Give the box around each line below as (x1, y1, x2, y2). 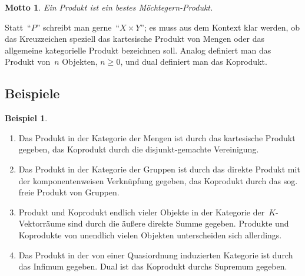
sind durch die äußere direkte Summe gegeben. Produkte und (68, 217, 289, 230)
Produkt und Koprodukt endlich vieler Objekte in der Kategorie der (18, 205, 265, 218)
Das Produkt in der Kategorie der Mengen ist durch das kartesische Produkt (18, 131, 296, 144)
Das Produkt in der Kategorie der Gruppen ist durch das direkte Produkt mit (18, 162, 300, 175)
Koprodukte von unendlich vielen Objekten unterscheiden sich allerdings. (18, 228, 282, 241)
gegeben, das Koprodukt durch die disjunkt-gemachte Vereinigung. (18, 143, 259, 155)
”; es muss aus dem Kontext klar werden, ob (140, 21, 300, 33)
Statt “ (5, 21, 31, 33)
